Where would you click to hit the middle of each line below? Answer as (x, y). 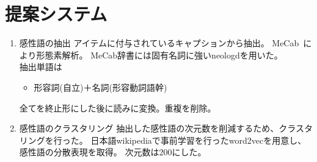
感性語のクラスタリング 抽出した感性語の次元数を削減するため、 (149, 128)
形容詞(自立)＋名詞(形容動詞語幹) (100, 87)
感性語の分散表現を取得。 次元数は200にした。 (113, 152)
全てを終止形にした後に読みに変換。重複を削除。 (118, 107)
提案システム (56, 14)
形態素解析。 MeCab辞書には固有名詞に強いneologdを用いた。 (159, 55)
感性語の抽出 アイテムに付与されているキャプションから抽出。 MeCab (159, 43)
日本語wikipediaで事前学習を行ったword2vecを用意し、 (199, 140)
